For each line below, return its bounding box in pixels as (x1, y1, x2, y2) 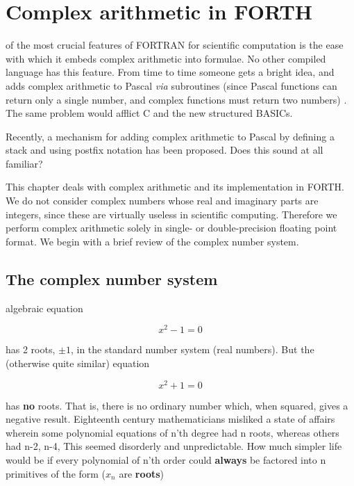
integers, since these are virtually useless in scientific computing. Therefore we (6, 206, 337, 221)
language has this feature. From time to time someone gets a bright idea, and (6, 65, 335, 79)
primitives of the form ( (6, 466, 106, 480)
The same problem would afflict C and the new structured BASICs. (6, 106, 293, 120)
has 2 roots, (6, 342, 56, 357)
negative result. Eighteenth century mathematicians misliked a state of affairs (6, 412, 335, 426)
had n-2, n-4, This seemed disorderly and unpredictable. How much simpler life (6, 439, 342, 453)
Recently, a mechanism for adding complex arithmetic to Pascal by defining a (6, 129, 335, 143)
